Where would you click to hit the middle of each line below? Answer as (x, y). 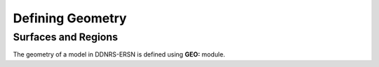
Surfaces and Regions (66, 37)
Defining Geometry (70, 18)
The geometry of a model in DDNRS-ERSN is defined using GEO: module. (119, 54)
